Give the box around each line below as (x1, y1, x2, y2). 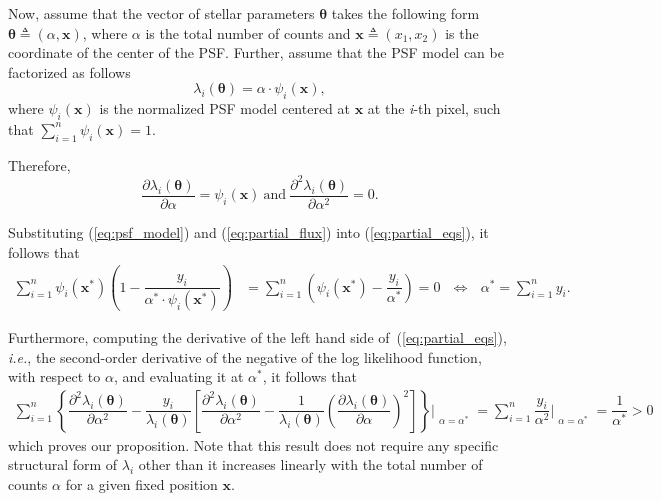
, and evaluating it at (113, 366, 244, 387)
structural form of (8, 454, 118, 475)
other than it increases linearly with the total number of (138, 454, 483, 475)
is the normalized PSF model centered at (99, 98, 350, 119)
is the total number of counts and (145, 22, 351, 43)
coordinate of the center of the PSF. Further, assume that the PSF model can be (8, 42, 504, 63)
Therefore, (8, 154, 71, 175)
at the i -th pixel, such (367, 98, 501, 119)
